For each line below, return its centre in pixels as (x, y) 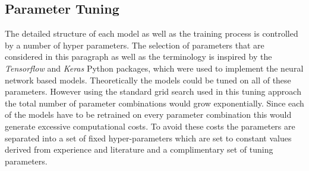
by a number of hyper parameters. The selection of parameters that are (135, 45)
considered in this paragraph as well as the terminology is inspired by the (138, 57)
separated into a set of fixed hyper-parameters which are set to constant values (148, 138)
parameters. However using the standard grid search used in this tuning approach (153, 91)
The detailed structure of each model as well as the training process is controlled (152, 33)
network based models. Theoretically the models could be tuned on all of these (148, 80)
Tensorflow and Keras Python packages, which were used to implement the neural (154, 68)
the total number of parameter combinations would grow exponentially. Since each (154, 103)
